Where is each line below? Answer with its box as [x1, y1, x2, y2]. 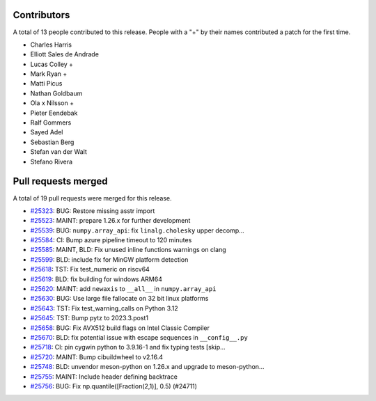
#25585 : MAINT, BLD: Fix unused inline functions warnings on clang [30, 246, 226, 254]
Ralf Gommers [30, 118, 72, 127]
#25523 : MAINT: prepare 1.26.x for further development [30, 217, 191, 225]
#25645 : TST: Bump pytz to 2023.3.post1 [30, 314, 149, 322]
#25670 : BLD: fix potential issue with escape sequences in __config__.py [30, 333, 249, 341]
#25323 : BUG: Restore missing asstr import [30, 206, 155, 215]
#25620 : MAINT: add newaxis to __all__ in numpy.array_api [30, 285, 217, 293]
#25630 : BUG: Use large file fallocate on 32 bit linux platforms [30, 294, 209, 303]
